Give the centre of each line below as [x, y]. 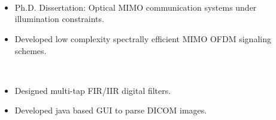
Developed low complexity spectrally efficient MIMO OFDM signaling [143, 38]
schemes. [31, 50]
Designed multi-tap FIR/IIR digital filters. [93, 90]
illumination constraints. [59, 19]
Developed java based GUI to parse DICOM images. [111, 110]
